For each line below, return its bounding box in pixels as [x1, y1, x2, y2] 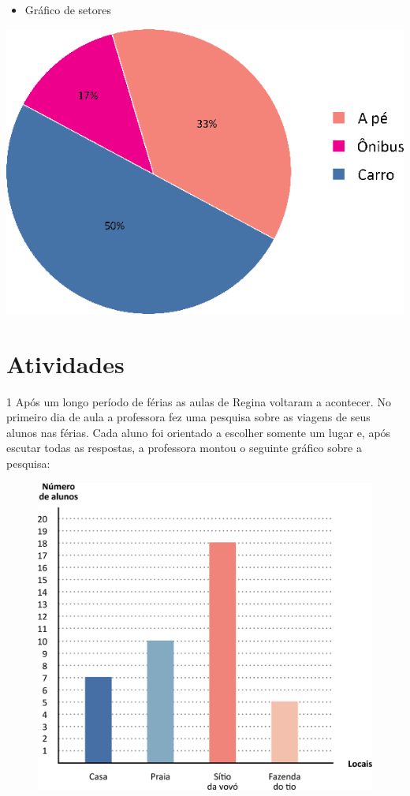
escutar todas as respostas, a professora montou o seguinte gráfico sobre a [6, 439, 362, 456]
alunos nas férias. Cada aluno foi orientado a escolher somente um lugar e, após [6, 424, 391, 440]
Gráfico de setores [24, 2, 111, 17]
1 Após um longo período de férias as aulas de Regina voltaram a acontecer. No [6, 393, 391, 409]
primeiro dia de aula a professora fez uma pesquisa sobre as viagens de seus [6, 409, 371, 425]
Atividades [6, 347, 125, 379]
